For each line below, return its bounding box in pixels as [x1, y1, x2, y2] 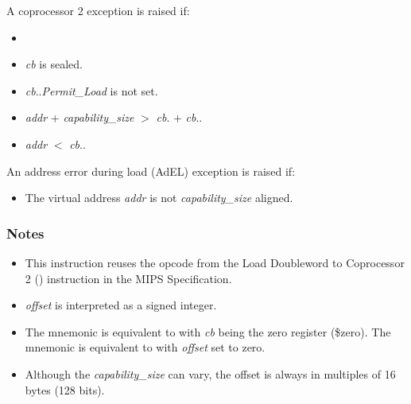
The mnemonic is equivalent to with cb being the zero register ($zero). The [25, 323, 391, 340]
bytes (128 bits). [25, 381, 105, 398]
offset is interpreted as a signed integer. [25, 297, 217, 313]
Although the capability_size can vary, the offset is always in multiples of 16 [25, 365, 396, 382]
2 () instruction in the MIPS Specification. [25, 270, 232, 286]
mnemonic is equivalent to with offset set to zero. [25, 339, 266, 355]
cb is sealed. [25, 56, 83, 72]
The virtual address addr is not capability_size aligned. [25, 189, 293, 206]
